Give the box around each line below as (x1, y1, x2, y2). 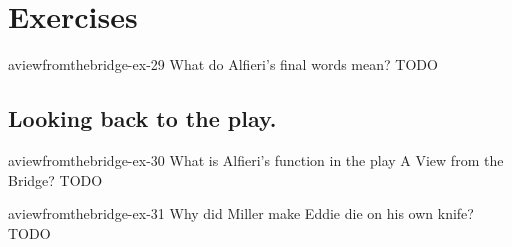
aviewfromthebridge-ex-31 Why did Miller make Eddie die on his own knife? (8, 203, 474, 224)
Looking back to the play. (8, 103, 277, 134)
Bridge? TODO (8, 169, 103, 190)
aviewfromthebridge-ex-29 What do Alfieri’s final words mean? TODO (8, 54, 438, 75)
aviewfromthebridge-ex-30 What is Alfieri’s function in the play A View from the (8, 149, 504, 170)
